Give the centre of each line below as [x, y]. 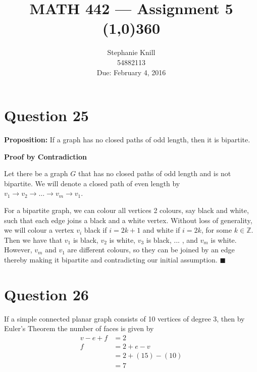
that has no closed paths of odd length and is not [155, 173]
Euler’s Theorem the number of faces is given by [79, 328]
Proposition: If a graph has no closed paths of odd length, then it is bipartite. [127, 140]
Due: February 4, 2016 [131, 72]
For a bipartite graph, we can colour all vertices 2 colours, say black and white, [126, 210]
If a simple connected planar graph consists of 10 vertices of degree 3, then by [124, 318]
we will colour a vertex [39, 230]
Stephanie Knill [131, 52]
